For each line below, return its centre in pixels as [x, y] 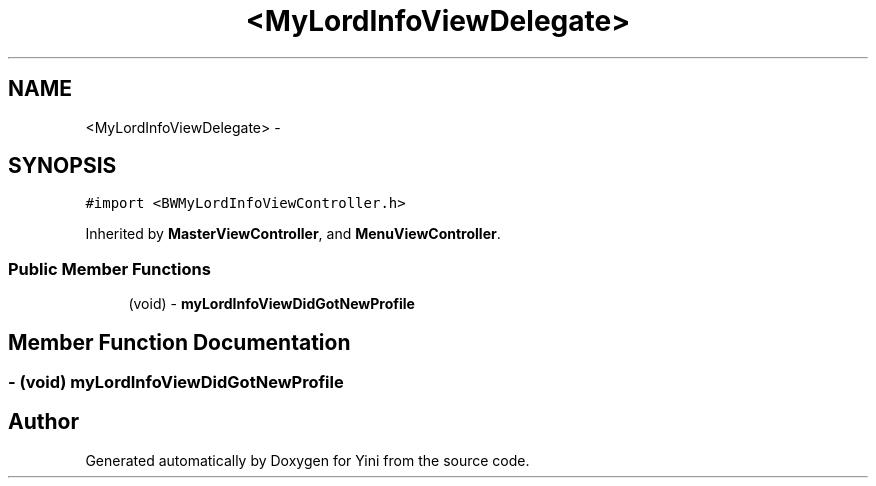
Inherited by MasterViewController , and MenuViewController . [293, 234]
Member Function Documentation [179, 342]
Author [43, 422]
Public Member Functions [109, 268]
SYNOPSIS [62, 166]
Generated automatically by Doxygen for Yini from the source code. [307, 460]
